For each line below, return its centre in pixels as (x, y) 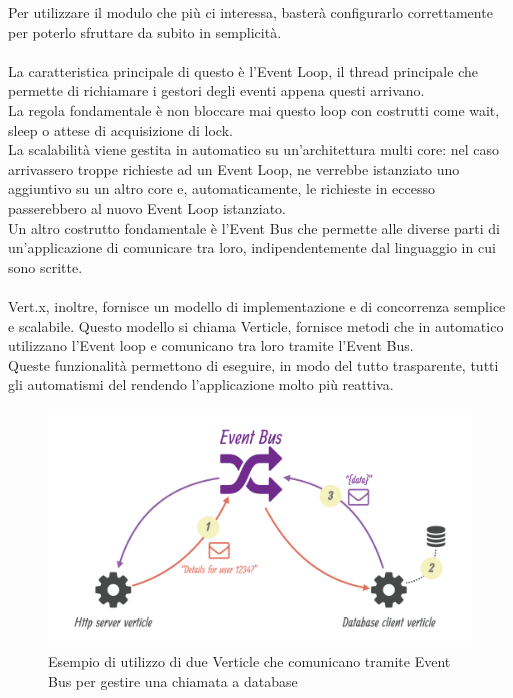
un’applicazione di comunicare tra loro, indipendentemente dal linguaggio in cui (252, 247)
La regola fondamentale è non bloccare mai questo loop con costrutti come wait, (254, 109)
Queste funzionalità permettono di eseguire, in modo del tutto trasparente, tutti (253, 364)
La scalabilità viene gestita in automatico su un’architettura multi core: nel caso (253, 149)
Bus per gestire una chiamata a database (173, 680)
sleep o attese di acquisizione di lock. (120, 129)
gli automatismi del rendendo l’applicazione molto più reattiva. (201, 384)
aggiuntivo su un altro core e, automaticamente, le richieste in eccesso (221, 188)
